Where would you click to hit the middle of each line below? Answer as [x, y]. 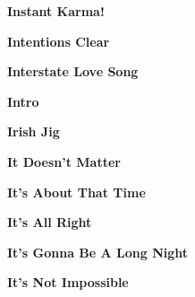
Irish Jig [34, 131]
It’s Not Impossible [68, 282]
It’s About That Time [76, 192]
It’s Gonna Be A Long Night [98, 252]
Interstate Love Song [73, 71]
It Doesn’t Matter [64, 161]
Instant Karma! [56, 11]
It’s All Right [50, 222]
